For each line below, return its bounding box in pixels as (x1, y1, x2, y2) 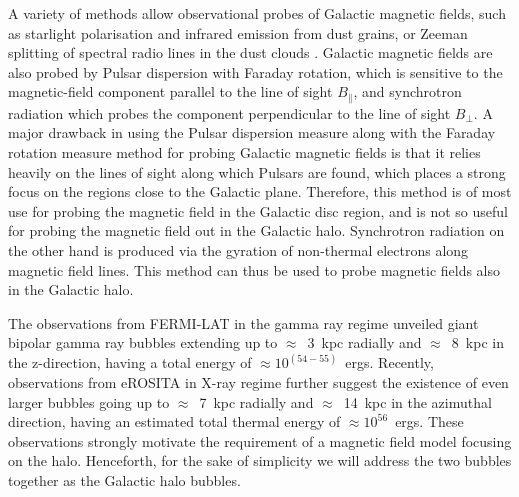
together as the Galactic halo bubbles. (8, 469, 241, 490)
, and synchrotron (353, 81, 462, 102)
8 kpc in (451, 332, 504, 353)
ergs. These (395, 411, 464, 432)
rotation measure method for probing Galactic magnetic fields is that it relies (8, 142, 481, 163)
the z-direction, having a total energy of (8, 352, 252, 373)
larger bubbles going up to (8, 391, 170, 412)
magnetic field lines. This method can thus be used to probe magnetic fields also (8, 259, 501, 280)
